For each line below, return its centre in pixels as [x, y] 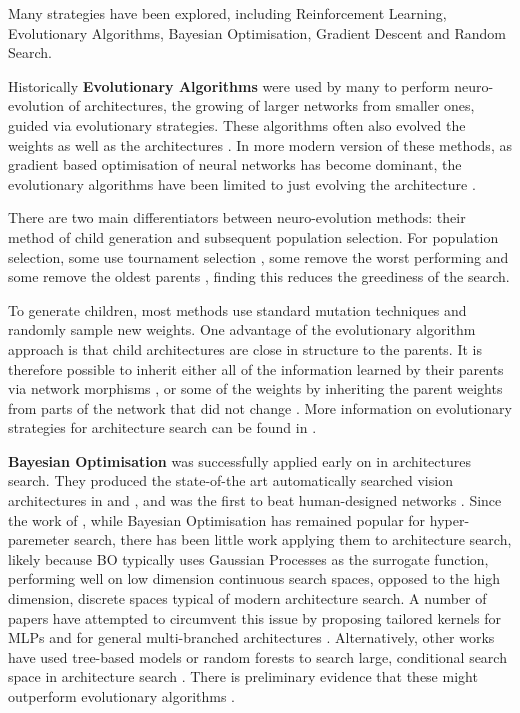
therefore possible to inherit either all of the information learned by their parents [256, 368]
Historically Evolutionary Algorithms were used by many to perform [229, 85]
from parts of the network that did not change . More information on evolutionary [260, 407]
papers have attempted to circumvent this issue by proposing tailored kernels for [255, 617]
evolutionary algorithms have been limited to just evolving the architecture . [242, 183]
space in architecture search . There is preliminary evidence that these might [243, 676]
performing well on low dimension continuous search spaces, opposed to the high [254, 578]
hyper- [449, 519]
